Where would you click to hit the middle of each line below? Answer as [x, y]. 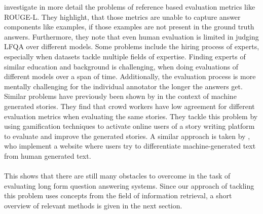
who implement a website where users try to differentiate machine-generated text [130, 146]
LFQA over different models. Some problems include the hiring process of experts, [132, 46]
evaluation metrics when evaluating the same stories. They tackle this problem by [131, 116]
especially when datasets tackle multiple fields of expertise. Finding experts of [125, 56]
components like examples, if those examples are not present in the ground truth [129, 27]
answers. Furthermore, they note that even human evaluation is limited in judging [131, 36]
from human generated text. [48, 155]
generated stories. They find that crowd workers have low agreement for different [129, 106]
